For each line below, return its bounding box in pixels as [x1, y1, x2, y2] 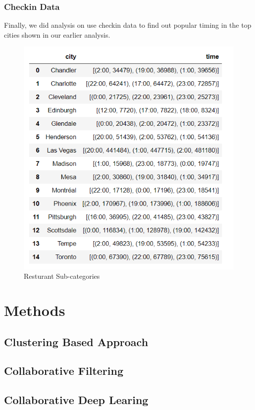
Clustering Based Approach [4, 334, 149, 349]
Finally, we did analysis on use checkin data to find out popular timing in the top [4, 20, 252, 30]
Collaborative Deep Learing [4, 392, 149, 408]
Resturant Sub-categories [24, 271, 100, 281]
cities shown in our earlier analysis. [4, 29, 110, 40]
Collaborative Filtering [4, 363, 123, 378]
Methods [4, 300, 65, 320]
